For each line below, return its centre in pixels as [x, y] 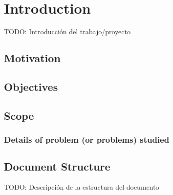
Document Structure [57, 166]
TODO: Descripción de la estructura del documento [82, 187]
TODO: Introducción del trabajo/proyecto [67, 32]
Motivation [32, 58]
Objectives [31, 86]
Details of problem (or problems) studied [87, 139]
